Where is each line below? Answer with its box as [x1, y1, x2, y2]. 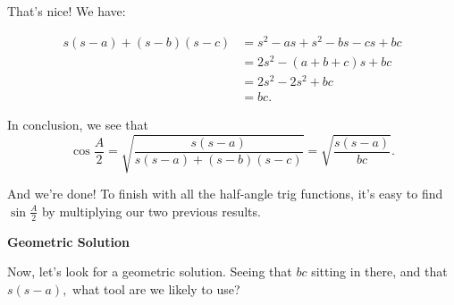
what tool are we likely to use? [72, 279, 240, 298]
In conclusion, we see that [7, 114, 149, 133]
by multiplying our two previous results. [41, 201, 261, 220]
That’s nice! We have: [7, 2, 126, 20]
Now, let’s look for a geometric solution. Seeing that [7, 262, 292, 281]
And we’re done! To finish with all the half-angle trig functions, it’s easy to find [7, 184, 443, 203]
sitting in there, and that [311, 262, 448, 281]
